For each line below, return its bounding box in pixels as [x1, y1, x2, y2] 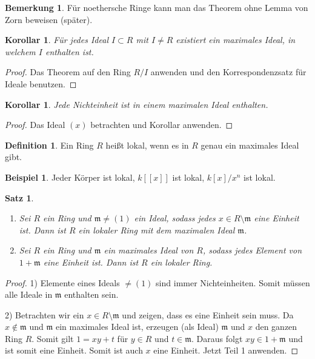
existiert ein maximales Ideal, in [176, 33, 296, 46]
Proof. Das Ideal [5, 118, 65, 131]
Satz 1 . [5, 191, 34, 204]
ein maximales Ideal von [104, 244, 194, 257]
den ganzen [255, 320, 297, 333]
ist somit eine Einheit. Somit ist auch [5, 344, 143, 357]
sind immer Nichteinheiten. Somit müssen [156, 276, 310, 289]
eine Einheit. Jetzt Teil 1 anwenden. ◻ [153, 344, 298, 357]
